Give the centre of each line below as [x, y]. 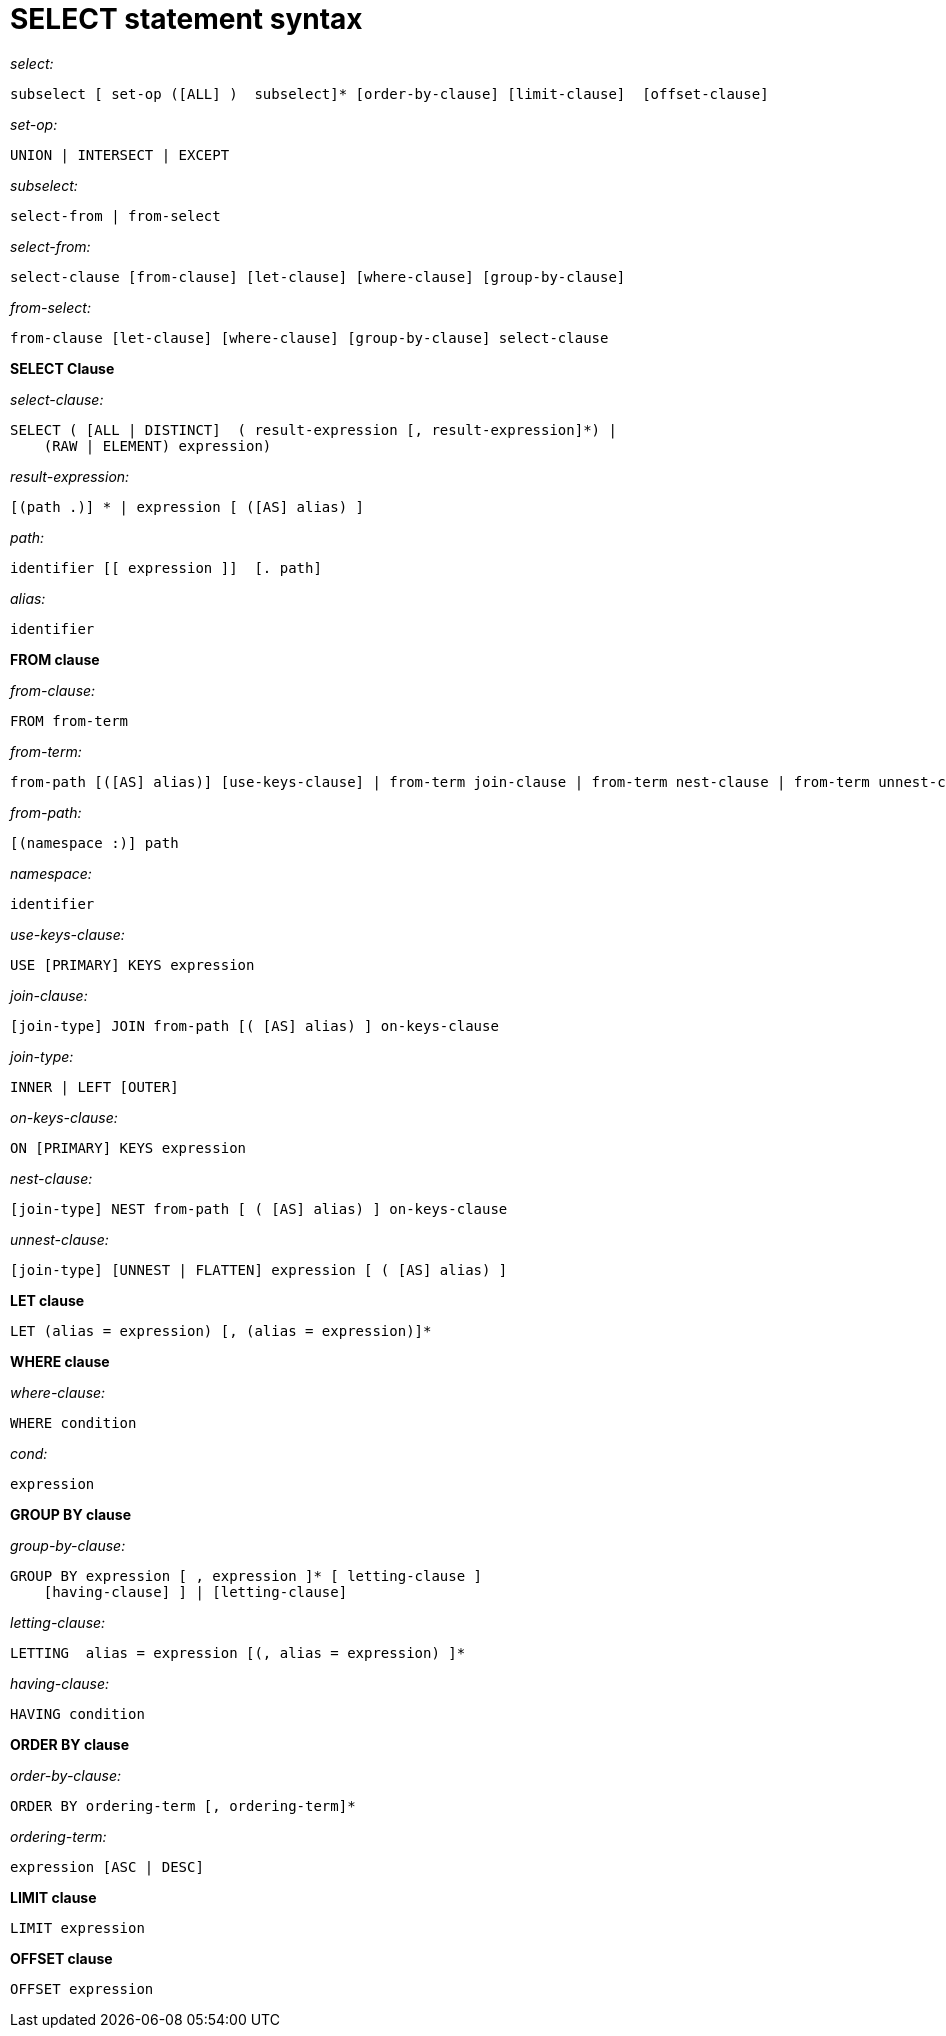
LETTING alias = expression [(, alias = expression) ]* [238, 1652]
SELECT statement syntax [186, 19]
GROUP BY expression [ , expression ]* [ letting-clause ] [246, 1575]
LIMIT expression [77, 1927]
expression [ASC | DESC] [107, 1866]
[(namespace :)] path [94, 842]
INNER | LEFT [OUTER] [94, 1086]
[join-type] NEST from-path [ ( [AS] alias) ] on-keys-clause [259, 1208]
